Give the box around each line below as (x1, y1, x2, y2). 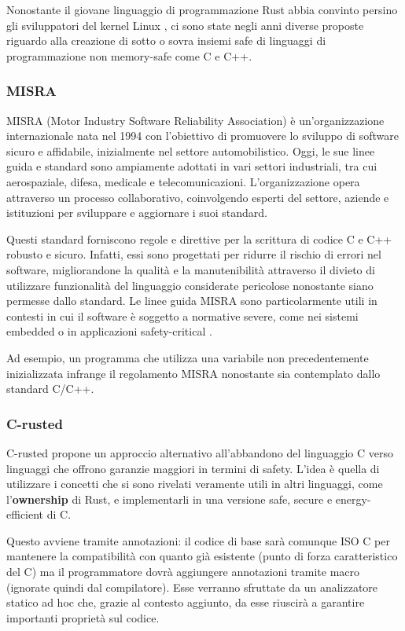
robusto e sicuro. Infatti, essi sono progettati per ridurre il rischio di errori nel (6, 246, 381, 262)
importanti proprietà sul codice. (6, 609, 160, 625)
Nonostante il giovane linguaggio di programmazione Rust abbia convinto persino (6, 2, 398, 17)
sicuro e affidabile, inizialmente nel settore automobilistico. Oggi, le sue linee (6, 142, 375, 159)
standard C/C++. (6, 380, 94, 397)
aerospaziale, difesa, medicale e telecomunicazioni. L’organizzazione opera (6, 173, 360, 189)
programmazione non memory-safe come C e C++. (6, 47, 252, 64)
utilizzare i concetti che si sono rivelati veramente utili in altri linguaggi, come (6, 475, 383, 492)
